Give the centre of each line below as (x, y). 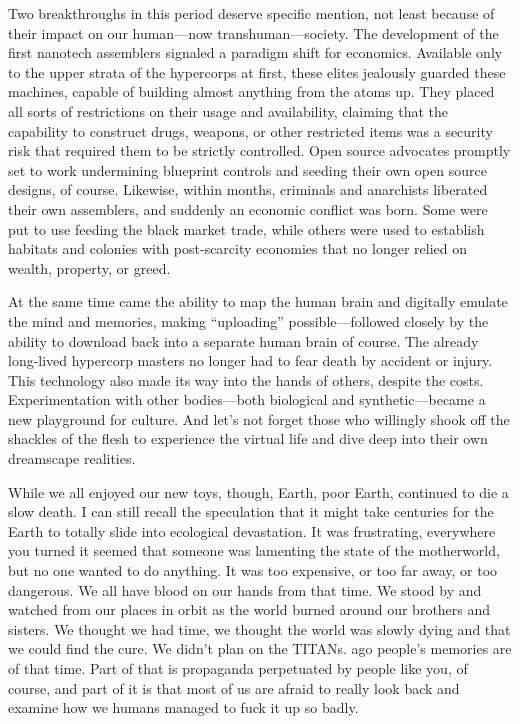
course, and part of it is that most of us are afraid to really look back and (234, 687)
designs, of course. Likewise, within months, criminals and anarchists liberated (248, 189)
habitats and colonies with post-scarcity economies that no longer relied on (237, 248)
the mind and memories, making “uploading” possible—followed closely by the (248, 320)
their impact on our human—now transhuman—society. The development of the (253, 32)
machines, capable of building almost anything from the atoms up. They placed (251, 91)
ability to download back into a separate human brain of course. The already (243, 340)
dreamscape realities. (72, 458)
